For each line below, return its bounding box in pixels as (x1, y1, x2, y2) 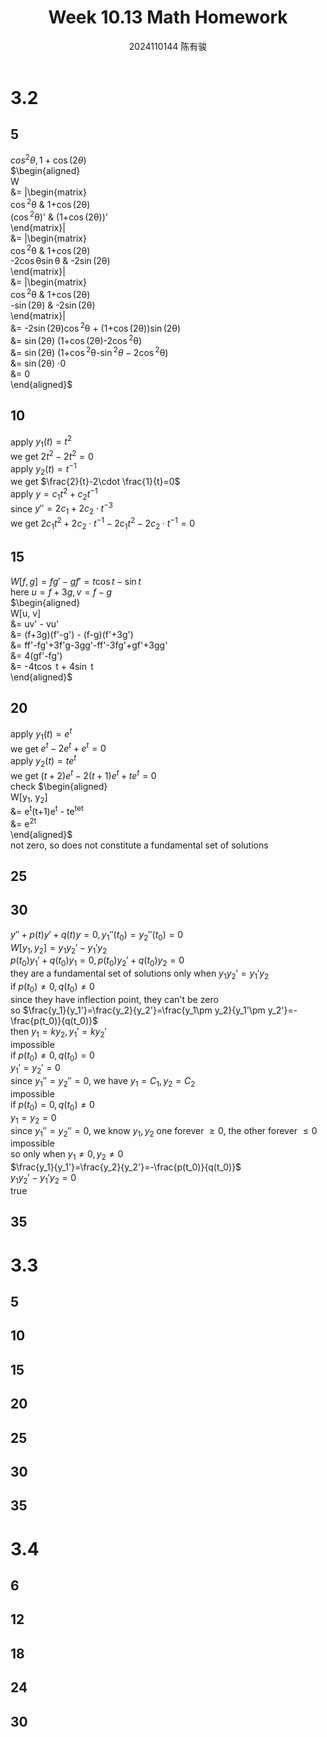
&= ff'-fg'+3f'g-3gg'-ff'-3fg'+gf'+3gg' (10, 639, 168, 651)
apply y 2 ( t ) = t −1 (10, 461, 77, 477)
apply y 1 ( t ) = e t (10, 726, 73, 742)
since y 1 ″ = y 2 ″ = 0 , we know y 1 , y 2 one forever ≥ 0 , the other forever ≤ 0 (10, 1124, 318, 1139)
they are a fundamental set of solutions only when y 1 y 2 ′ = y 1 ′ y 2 (10, 967, 270, 982)
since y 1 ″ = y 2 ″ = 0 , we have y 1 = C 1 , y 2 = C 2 (10, 1075, 196, 1090)
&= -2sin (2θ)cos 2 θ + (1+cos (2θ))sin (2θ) (10, 321, 182, 334)
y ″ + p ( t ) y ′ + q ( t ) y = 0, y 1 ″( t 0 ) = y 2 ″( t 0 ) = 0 (10, 928, 184, 943)
